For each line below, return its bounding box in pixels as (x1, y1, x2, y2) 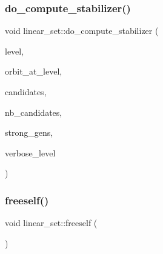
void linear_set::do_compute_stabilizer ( (5, 24, 159, 37)
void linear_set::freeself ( (5, 216, 98, 229)
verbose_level (5, 146, 56, 159)
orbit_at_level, (5, 65, 62, 78)
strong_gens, (5, 126, 53, 139)
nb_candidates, (5, 105, 62, 118)
